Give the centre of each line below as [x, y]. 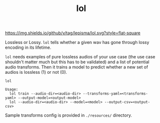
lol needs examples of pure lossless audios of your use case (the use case [80, 57]
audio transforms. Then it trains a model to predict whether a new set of [77, 67]
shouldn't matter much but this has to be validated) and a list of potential [77, 62]
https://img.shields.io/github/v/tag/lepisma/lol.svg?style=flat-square [73, 33]
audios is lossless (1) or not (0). [36, 72]
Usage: [12, 90]
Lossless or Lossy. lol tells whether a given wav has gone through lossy [77, 42]
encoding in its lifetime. [28, 48]
